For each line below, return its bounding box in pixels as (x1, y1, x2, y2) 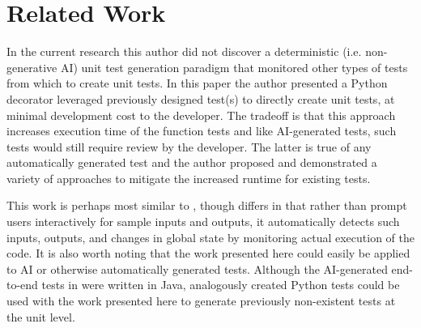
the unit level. (6, 308, 75, 325)
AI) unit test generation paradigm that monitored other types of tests (60, 58, 408, 75)
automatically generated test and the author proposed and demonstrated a (6, 154, 377, 171)
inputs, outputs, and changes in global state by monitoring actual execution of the (6, 228, 415, 245)
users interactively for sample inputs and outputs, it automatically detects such (6, 213, 400, 230)
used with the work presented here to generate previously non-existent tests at (6, 292, 396, 309)
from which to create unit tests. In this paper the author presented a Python (6, 75, 388, 92)
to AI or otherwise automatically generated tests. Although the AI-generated (6, 260, 388, 277)
